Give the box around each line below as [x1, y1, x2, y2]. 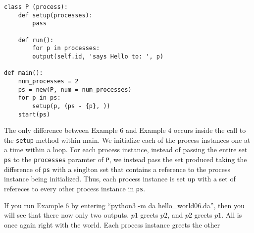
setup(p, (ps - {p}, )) [32, 102, 110, 110]
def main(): [4, 69, 43, 77]
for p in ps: [18, 94, 61, 102]
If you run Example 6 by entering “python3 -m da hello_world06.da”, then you [4, 200, 245, 210]
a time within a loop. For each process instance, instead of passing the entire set [4, 144, 248, 155]
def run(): [18, 36, 54, 44]
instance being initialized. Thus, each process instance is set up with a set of [4, 174, 236, 184]
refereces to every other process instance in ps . [4, 183, 146, 193]
